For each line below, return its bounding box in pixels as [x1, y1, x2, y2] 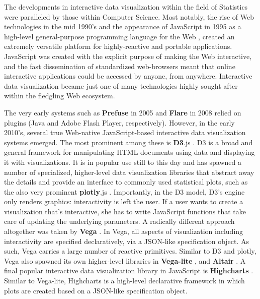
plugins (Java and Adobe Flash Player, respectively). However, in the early [4, 117, 235, 128]
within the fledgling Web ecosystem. [4, 90, 115, 101]
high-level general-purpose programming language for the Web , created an [4, 31, 235, 41]
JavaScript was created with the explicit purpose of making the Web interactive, [4, 50, 252, 61]
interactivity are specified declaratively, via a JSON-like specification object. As [4, 235, 249, 246]
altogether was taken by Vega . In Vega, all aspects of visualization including [4, 226, 243, 236]
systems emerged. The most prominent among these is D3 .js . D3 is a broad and [4, 137, 253, 147]
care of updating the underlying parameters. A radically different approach [4, 216, 235, 226]
